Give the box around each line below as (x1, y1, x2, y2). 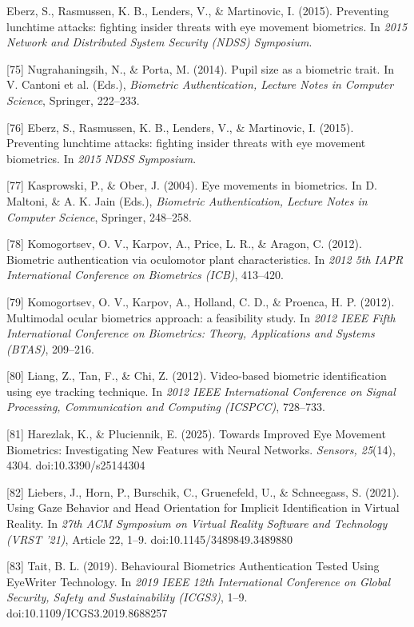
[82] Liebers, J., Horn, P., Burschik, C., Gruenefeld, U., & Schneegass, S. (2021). (6, 483, 400, 500)
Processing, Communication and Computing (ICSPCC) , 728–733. (6, 398, 325, 415)
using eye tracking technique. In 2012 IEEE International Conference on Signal (6, 382, 396, 399)
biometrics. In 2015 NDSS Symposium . (6, 150, 197, 166)
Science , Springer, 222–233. (6, 91, 140, 108)
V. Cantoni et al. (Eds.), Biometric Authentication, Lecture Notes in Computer (6, 76, 394, 93)
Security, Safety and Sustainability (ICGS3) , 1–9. (6, 589, 248, 605)
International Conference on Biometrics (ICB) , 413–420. (6, 266, 284, 283)
